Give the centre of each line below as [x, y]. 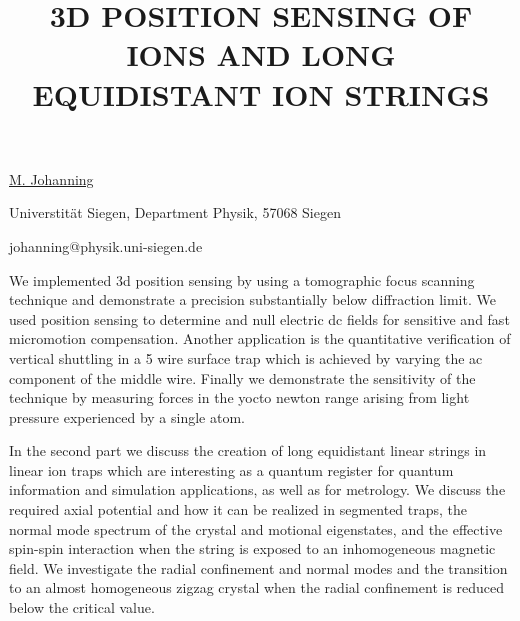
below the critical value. [82, 607]
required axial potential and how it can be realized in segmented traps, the [238, 509]
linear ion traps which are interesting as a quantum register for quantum [231, 469]
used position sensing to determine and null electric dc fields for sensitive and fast [259, 318]
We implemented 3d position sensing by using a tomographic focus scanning [242, 279]
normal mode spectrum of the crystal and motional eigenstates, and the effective [256, 528]
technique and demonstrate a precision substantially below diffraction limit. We [252, 299]
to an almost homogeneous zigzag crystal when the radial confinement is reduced [257, 587]
